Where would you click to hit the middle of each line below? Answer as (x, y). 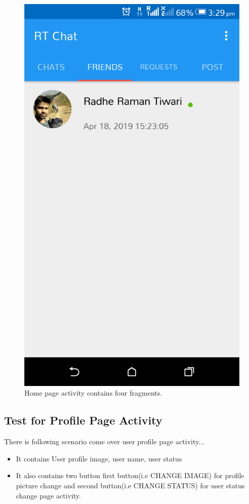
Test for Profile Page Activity (83, 420)
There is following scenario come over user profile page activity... (104, 441)
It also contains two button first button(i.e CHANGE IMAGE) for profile (130, 475)
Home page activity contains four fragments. (93, 393)
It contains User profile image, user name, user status (99, 458)
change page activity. (48, 495)
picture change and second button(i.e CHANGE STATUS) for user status (130, 485)
